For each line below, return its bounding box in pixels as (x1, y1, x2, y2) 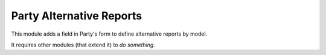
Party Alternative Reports (11, 9, 142, 22)
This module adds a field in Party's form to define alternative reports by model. (11, 30, 208, 37)
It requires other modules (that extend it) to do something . (11, 41, 155, 48)
